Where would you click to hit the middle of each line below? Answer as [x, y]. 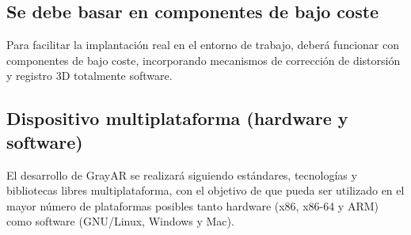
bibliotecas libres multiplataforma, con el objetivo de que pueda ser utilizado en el [205, 190]
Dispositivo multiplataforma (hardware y [177, 118]
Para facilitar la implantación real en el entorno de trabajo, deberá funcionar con [203, 45]
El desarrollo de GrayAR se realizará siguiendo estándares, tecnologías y [182, 174]
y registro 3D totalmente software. [89, 76]
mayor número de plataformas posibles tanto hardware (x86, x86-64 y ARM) [193, 205]
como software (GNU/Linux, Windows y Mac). [120, 221]
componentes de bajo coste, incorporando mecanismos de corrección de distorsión [204, 60]
